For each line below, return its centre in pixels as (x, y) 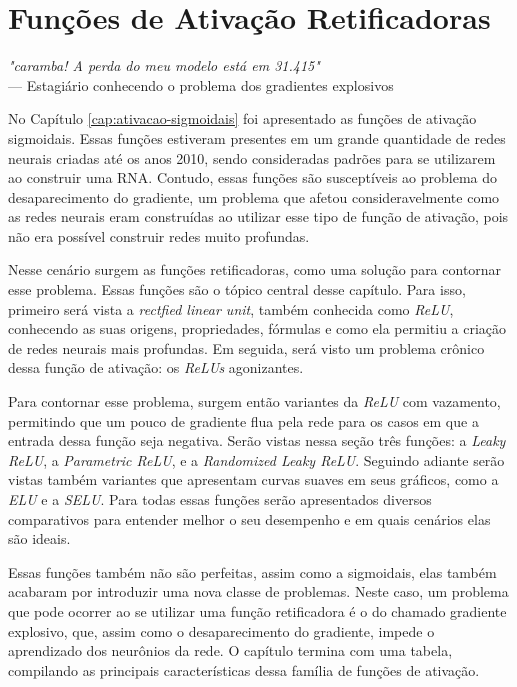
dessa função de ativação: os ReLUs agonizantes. (156, 367)
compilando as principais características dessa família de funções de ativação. (244, 669)
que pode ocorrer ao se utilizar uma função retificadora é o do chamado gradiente (257, 610)
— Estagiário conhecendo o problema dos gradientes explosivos (201, 84)
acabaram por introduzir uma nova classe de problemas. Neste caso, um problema (258, 591)
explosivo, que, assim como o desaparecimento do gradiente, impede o (221, 630)
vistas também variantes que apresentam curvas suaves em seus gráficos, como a (253, 479)
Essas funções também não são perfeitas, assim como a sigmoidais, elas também (252, 571)
